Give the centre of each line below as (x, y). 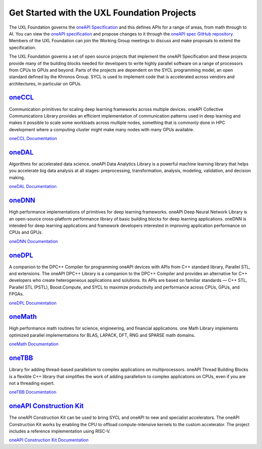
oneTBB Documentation (33, 392)
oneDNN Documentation (33, 241)
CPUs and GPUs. (26, 232)
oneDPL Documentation (33, 303)
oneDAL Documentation (33, 187)
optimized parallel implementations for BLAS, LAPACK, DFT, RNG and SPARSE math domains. (102, 335)
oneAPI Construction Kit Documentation (49, 440)
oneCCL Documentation (33, 138)
